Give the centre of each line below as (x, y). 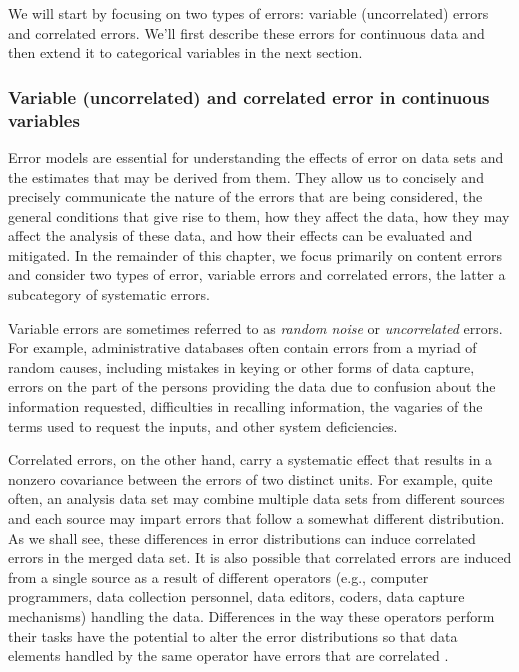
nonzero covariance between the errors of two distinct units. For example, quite (250, 478)
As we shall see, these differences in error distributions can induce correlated (242, 537)
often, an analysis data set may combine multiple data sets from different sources (256, 498)
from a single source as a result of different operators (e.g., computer (218, 576)
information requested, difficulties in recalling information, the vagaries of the (245, 406)
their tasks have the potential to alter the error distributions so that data (233, 635)
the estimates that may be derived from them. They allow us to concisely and (246, 176)
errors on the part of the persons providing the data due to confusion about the (252, 386)
